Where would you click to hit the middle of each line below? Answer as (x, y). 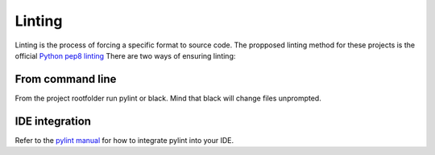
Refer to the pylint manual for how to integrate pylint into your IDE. (124, 140)
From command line (66, 79)
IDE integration (53, 121)
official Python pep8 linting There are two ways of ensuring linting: (125, 55)
